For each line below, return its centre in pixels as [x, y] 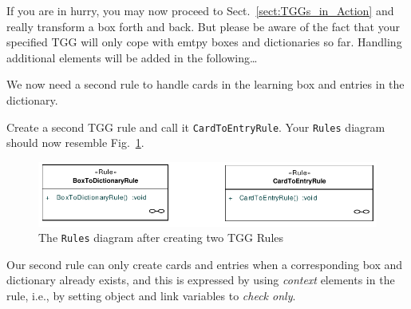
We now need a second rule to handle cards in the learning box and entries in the [205, 84]
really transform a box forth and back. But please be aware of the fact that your [203, 26]
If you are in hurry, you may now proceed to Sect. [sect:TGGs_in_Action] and [200, 10]
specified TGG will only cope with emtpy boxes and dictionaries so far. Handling [204, 42]
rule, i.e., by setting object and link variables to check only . [151, 295]
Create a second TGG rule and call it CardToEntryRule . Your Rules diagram [196, 127]
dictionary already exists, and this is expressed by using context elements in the [201, 280]
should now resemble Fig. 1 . [75, 143]
